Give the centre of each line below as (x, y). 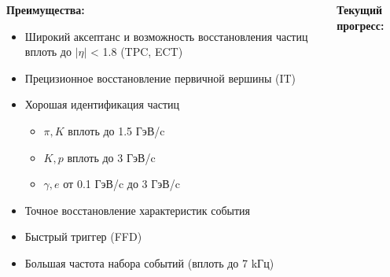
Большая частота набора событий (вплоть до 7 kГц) (149, 262)
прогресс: (361, 25)
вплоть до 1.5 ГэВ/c (116, 130)
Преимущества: (46, 9)
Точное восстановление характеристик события (138, 210)
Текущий (360, 9)
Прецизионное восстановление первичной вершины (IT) (160, 78)
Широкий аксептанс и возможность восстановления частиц (166, 36)
